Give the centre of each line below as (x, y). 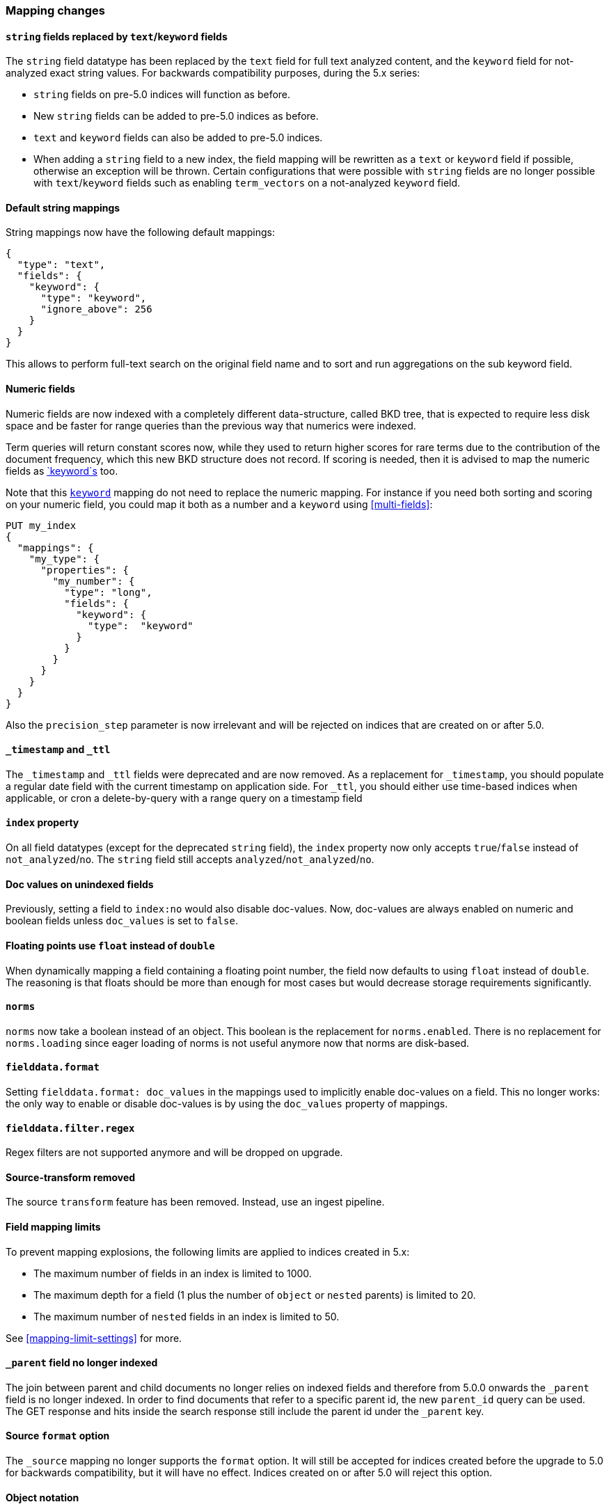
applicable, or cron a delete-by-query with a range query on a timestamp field (184, 798)
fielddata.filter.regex (70, 1128)
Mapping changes (55, 10)
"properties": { (85, 570)
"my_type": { (64, 559)
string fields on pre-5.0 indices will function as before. (162, 95)
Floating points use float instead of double (110, 945)
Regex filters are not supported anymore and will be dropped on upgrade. (174, 1153)
